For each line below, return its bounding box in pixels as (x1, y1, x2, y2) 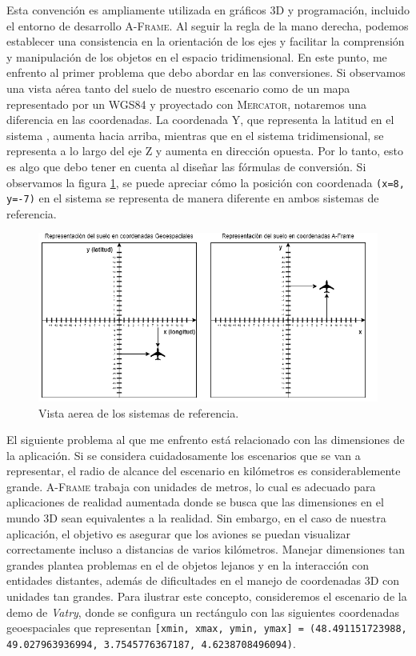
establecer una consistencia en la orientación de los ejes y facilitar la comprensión (6, 33, 405, 50)
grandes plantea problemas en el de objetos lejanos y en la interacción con (6, 556, 370, 573)
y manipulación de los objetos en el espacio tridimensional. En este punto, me (6, 48, 387, 65)
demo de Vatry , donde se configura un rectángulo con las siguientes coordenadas (6, 603, 399, 620)
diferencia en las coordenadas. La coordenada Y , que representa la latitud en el (6, 111, 394, 128)
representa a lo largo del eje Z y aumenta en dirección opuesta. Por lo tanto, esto (6, 142, 404, 159)
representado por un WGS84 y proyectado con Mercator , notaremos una (6, 95, 367, 112)
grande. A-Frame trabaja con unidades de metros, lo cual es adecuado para (6, 478, 376, 494)
